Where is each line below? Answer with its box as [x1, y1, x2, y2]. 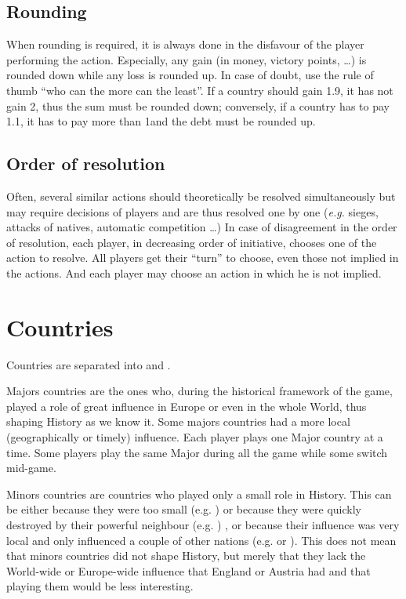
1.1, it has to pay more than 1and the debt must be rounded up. [6, 113, 316, 129]
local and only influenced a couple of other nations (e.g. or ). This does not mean [6, 532, 397, 548]
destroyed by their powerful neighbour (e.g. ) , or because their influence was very [6, 517, 400, 532]
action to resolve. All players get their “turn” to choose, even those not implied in [6, 249, 399, 266]
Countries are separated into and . [6, 356, 171, 372]
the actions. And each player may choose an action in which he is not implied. [6, 264, 382, 281]
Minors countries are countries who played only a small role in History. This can [6, 485, 392, 502]
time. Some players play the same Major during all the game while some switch [6, 444, 388, 460]
